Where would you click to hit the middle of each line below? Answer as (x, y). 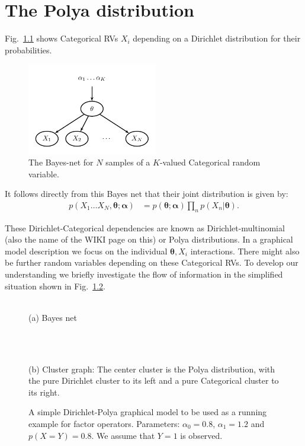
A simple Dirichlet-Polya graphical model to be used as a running (148, 412)
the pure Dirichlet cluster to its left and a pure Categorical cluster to (154, 380)
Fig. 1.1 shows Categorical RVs (62, 38)
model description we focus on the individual (86, 251)
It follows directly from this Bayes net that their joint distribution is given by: (147, 194)
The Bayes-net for (61, 162)
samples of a (128, 162)
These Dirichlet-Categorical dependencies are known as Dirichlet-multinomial (145, 227)
